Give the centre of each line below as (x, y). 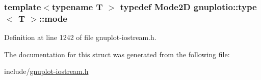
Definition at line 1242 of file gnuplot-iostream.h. (80, 37)
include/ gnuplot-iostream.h (46, 71)
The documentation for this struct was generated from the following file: (117, 54)
